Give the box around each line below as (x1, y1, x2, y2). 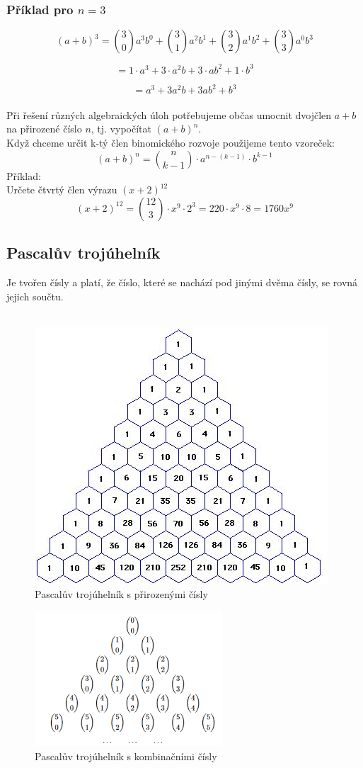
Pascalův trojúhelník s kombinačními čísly (35, 748, 217, 763)
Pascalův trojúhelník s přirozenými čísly (35, 587, 208, 602)
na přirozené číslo (6, 121, 82, 136)
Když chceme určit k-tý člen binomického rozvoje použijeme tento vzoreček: (6, 135, 335, 149)
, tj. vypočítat (91, 121, 151, 136)
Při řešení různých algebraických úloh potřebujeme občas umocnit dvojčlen (6, 107, 332, 122)
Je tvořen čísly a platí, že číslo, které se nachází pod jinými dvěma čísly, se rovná (6, 274, 358, 289)
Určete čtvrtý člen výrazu (6, 182, 117, 197)
